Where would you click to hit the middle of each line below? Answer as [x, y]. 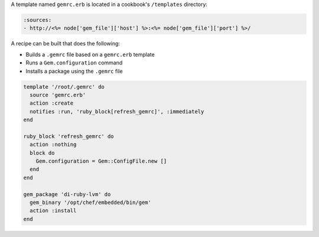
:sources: [38, 20]
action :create [52, 103]
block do [42, 153]
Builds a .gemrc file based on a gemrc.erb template [90, 54]
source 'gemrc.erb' [58, 95]
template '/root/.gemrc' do [64, 87]
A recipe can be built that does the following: [66, 44]
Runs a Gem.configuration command [74, 63]
